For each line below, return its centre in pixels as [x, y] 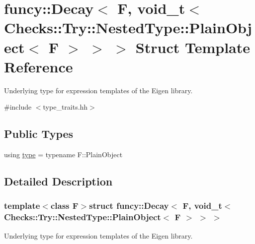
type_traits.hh [65, 107]
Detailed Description [58, 181]
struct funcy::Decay [129, 206]
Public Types [39, 134]
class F [64, 206]
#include [18, 107]
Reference [39, 66]
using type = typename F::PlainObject [63, 154]
